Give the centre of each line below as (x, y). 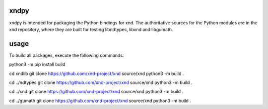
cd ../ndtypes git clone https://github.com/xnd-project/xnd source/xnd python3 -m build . (101, 82)
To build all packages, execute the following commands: (67, 55)
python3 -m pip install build (37, 65)
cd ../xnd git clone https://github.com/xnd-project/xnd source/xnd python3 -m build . (96, 92)
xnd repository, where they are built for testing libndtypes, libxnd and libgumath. (91, 29)
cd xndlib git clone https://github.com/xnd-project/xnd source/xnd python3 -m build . (97, 73)
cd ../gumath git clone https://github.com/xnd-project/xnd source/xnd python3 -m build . (100, 101)
